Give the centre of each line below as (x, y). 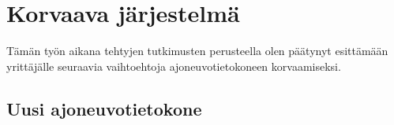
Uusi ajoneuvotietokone (104, 108)
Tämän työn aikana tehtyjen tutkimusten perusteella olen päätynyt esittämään (197, 51)
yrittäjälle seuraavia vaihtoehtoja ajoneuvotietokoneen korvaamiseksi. (174, 66)
